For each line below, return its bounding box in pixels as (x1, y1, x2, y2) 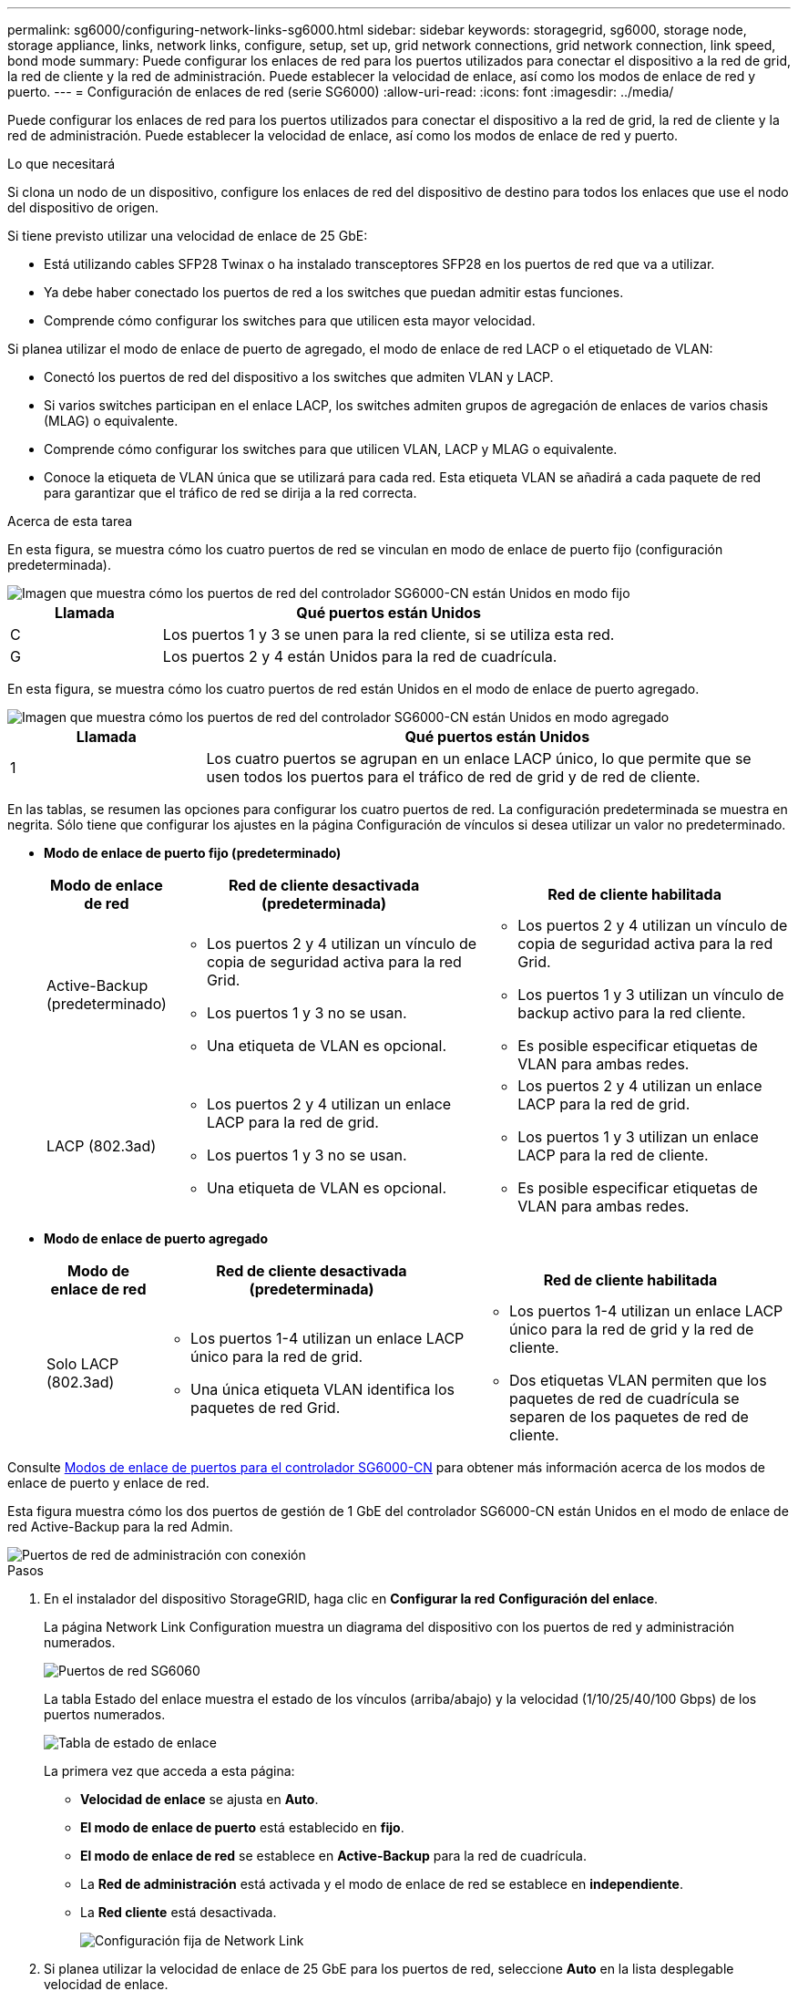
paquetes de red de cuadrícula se (508, 1389, 740, 1408)
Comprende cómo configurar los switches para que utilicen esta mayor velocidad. (44, 313, 536, 328)
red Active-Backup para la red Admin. (7, 1519, 233, 1534)
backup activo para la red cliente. (517, 1004, 746, 1022)
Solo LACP (46, 1355, 119, 1373)
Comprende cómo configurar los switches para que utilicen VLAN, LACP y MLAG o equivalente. (44, 441, 618, 457)
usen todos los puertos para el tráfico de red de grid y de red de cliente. (206, 768, 701, 786)
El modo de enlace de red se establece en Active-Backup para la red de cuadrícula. (80, 1848, 587, 1863)
